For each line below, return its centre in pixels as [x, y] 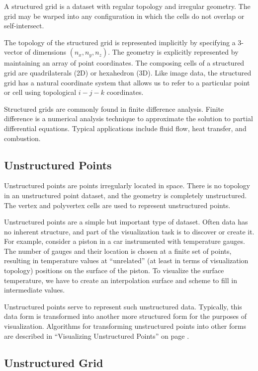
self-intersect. [24, 26]
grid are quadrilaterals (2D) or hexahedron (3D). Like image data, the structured [128, 72]
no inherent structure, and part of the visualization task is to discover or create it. [129, 231]
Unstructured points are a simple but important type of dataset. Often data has [126, 222]
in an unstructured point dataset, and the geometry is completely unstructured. [126, 195]
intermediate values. [35, 290]
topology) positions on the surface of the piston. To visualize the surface [114, 270]
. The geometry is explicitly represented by [173, 52]
